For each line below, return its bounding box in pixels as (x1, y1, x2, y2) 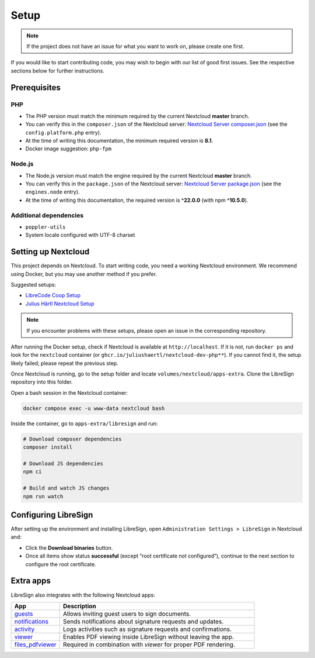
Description (63, 602, 96, 610)
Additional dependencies (10, 211, 84, 219)
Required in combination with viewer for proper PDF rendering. (63, 640, 236, 649)
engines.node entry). (25, 188, 80, 195)
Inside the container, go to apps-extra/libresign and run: (10, 420, 158, 427)
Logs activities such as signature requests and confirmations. (63, 625, 232, 633)
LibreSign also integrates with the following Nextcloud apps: (10, 591, 156, 598)
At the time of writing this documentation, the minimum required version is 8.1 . (25, 137, 213, 144)
